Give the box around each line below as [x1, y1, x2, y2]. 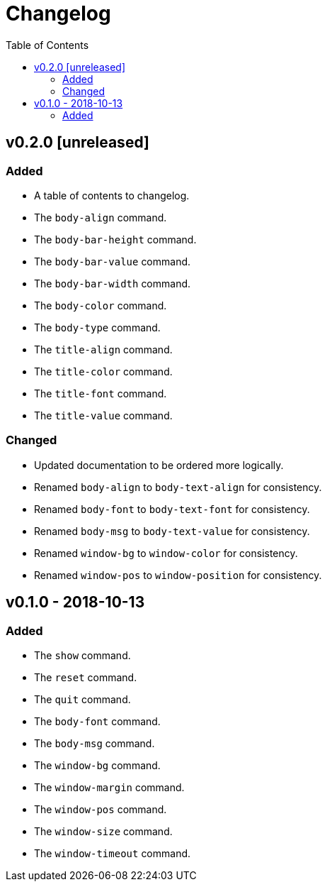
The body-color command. [34, 299, 167, 312]
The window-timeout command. [34, 847, 191, 859]
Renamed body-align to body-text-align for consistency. [34, 480, 322, 493]
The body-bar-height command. [34, 233, 197, 246]
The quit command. [34, 693, 131, 705]
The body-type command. [34, 321, 161, 334]
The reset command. [34, 671, 137, 683]
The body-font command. [34, 715, 161, 727]
